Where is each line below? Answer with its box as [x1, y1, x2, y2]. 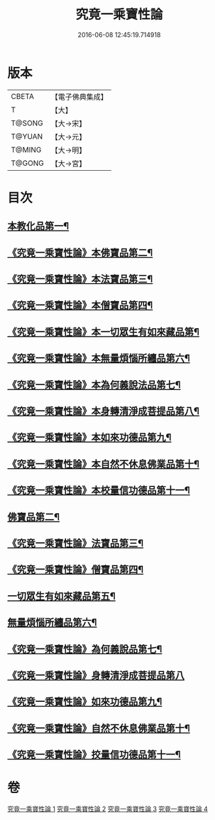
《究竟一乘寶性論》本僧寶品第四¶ [7, 300, 153, 312]
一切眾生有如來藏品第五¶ [7, 590, 116, 602]
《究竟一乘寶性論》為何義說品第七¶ [7, 643, 162, 655]
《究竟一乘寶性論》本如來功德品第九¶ [7, 431, 172, 443]
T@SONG [11, 118, 44, 128]
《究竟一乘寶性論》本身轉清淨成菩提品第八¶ [7, 405, 200, 417]
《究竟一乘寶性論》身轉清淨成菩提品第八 [7, 669, 184, 681]
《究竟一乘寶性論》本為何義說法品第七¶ [7, 379, 181, 391]
